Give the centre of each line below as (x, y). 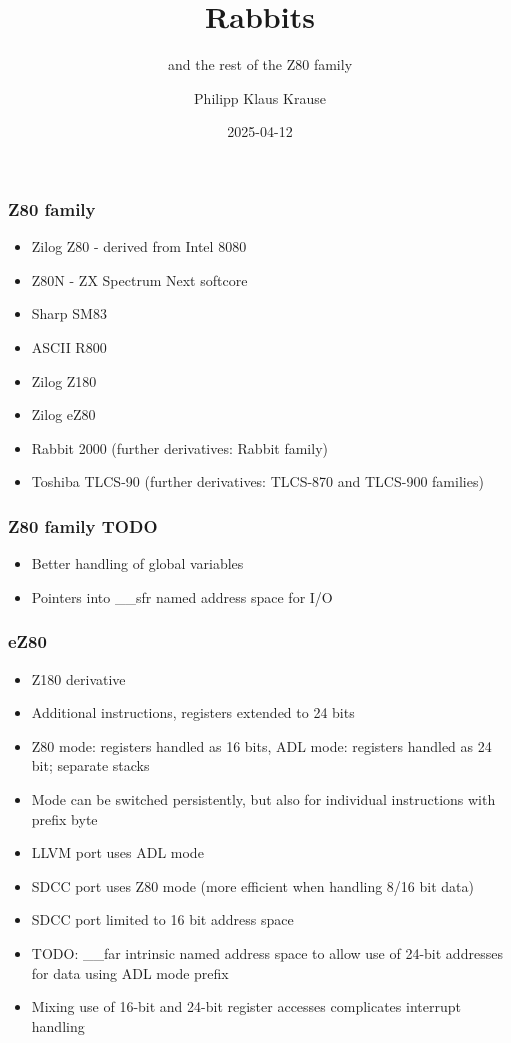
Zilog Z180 (64, 380)
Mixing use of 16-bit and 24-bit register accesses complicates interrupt (246, 1006)
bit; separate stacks (90, 765)
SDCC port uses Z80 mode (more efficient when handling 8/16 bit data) (252, 885)
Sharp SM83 (69, 313)
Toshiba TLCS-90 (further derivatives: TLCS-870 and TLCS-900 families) (257, 481)
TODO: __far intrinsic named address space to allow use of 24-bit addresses (267, 952)
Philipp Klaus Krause (260, 97)
